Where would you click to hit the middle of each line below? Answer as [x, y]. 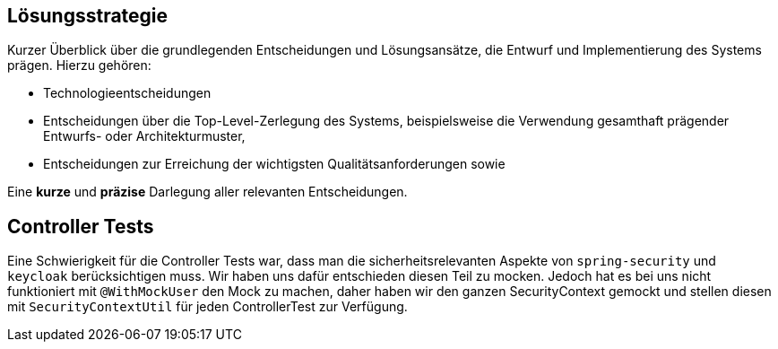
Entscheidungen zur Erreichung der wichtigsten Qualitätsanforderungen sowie [274, 164]
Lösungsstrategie [88, 16]
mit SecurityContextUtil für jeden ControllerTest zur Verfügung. [207, 307]
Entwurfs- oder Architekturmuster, [144, 136]
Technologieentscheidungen [127, 93]
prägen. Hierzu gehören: [79, 65]
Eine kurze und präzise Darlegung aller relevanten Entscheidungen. [207, 192]
